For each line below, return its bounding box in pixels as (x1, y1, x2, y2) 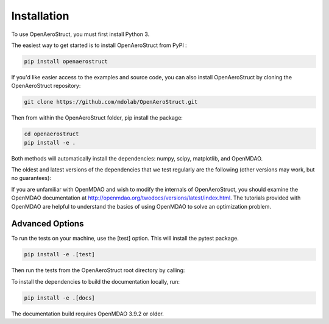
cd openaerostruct (24, 131, 79, 137)
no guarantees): (11, 175, 52, 182)
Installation (11, 9, 69, 23)
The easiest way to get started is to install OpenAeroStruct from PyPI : (11, 41, 187, 49)
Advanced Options (11, 218, 84, 229)
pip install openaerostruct (24, 58, 108, 65)
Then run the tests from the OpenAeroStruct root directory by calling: (11, 267, 185, 274)
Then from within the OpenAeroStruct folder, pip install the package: (11, 114, 183, 121)
